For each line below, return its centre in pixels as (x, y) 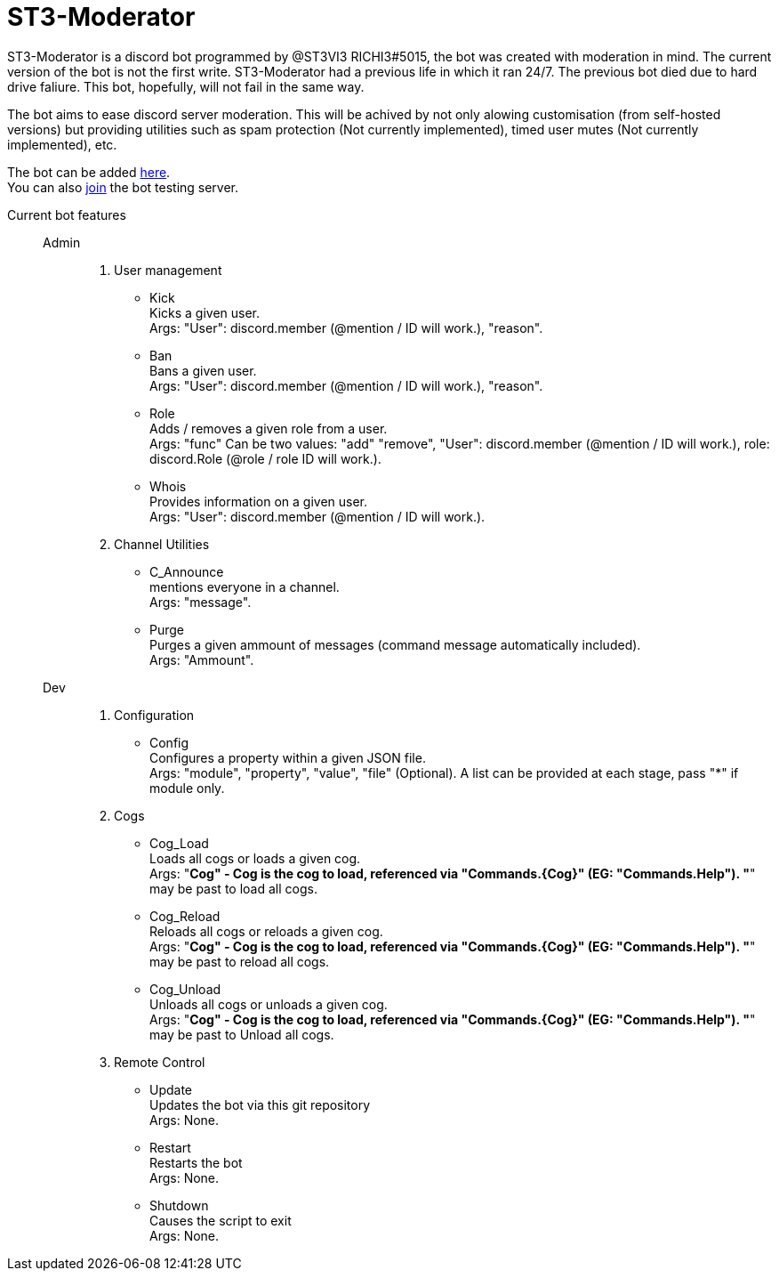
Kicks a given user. (205, 312)
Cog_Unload (185, 989)
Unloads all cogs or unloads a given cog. (269, 1004)
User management (168, 270)
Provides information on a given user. (259, 501)
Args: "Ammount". (202, 659)
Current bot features (67, 214)
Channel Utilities (162, 544)
